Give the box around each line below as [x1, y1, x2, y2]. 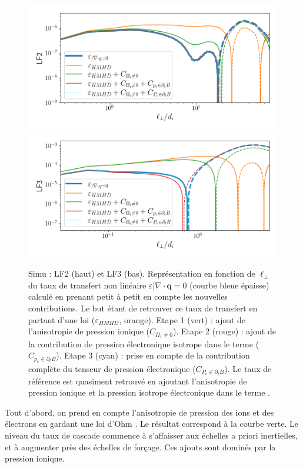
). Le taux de [224, 362, 272, 374]
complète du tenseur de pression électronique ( [28, 362, 196, 374]
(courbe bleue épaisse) [189, 278, 269, 291]
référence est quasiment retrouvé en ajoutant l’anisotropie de [28, 374, 247, 387]
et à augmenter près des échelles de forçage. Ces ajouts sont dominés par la [5, 440, 276, 453]
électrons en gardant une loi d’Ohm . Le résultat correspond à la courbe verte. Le [5, 417, 299, 430]
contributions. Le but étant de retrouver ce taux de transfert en [28, 301, 258, 314]
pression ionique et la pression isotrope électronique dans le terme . [28, 386, 270, 399]
